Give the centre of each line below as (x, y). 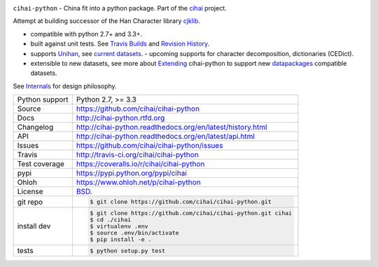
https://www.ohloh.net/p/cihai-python (138, 182)
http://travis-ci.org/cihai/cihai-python (137, 155)
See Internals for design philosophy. (65, 86)
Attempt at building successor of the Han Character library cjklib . (107, 21)
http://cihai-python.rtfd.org (120, 118)
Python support (43, 100)
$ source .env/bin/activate (134, 232)
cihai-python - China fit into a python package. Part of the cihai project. (120, 8)
